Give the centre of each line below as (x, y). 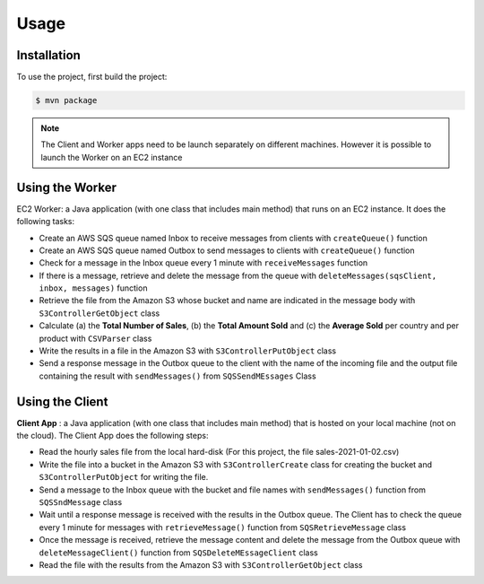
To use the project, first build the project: (92, 77)
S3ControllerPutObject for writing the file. (124, 477)
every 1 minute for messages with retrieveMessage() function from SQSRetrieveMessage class (223, 527)
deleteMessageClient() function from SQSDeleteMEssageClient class (178, 553)
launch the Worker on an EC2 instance (112, 157)
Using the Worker (66, 187)
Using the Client (62, 401)
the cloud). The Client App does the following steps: (112, 436)
